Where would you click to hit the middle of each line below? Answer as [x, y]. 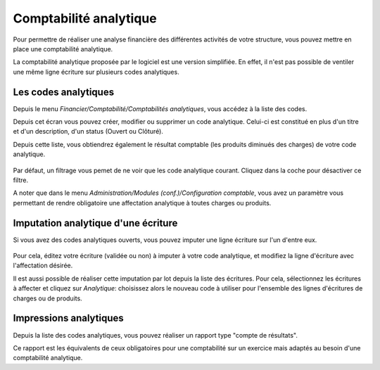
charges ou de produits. [47, 298]
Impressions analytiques [69, 318]
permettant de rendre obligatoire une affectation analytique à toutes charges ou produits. [142, 203]
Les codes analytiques [64, 92]
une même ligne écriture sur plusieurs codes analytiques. [96, 72]
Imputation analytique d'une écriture [95, 223]
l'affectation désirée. [43, 266]
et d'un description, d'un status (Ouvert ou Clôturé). [88, 132]
